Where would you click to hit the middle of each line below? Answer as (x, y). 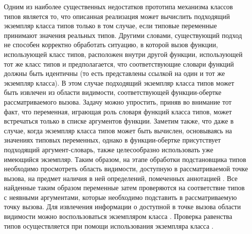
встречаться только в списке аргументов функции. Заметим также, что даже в (119, 121)
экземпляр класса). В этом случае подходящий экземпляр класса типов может (119, 82)
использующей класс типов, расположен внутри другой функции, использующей (123, 54)
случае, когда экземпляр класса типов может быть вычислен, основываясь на (118, 130)
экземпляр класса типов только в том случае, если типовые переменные (110, 26)
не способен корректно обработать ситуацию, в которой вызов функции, (111, 45)
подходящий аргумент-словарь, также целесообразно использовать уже (109, 149)
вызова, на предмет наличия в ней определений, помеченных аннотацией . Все (121, 178)
